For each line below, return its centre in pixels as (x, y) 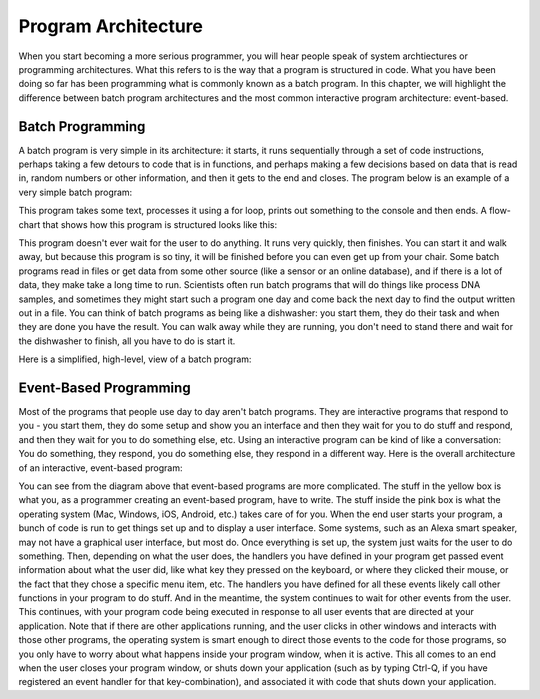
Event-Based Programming (104, 387)
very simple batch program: (75, 192)
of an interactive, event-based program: (100, 467)
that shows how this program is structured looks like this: (160, 224)
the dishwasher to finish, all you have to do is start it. (127, 341)
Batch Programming (82, 126)
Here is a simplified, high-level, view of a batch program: (135, 359)
